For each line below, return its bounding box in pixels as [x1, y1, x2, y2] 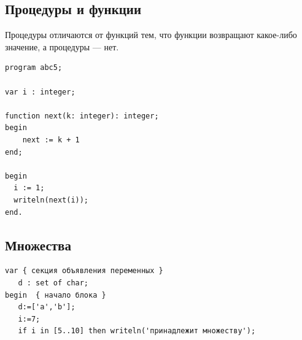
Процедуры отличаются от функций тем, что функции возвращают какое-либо [5, 28, 297, 41]
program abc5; [5, 63, 63, 72]
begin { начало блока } [5, 290, 106, 299]
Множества [5, 235, 71, 254]
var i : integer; [5, 87, 75, 96]
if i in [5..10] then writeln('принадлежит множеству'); [18, 326, 256, 336]
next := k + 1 [22, 135, 80, 144]
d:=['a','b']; [18, 303, 75, 312]
